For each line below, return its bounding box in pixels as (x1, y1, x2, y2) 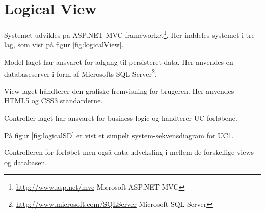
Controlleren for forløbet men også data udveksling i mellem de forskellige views (4, 147, 254, 157)
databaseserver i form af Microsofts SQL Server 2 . (4, 67, 157, 79)
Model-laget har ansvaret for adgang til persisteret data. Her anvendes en (4, 56, 233, 67)
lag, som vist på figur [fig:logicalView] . (4, 39, 124, 50)
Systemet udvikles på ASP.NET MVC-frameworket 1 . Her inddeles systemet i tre (4, 28, 255, 40)
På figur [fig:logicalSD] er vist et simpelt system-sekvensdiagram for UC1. (4, 129, 234, 140)
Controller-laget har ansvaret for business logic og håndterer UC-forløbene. (4, 113, 237, 123)
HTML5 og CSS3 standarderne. (4, 95, 103, 106)
